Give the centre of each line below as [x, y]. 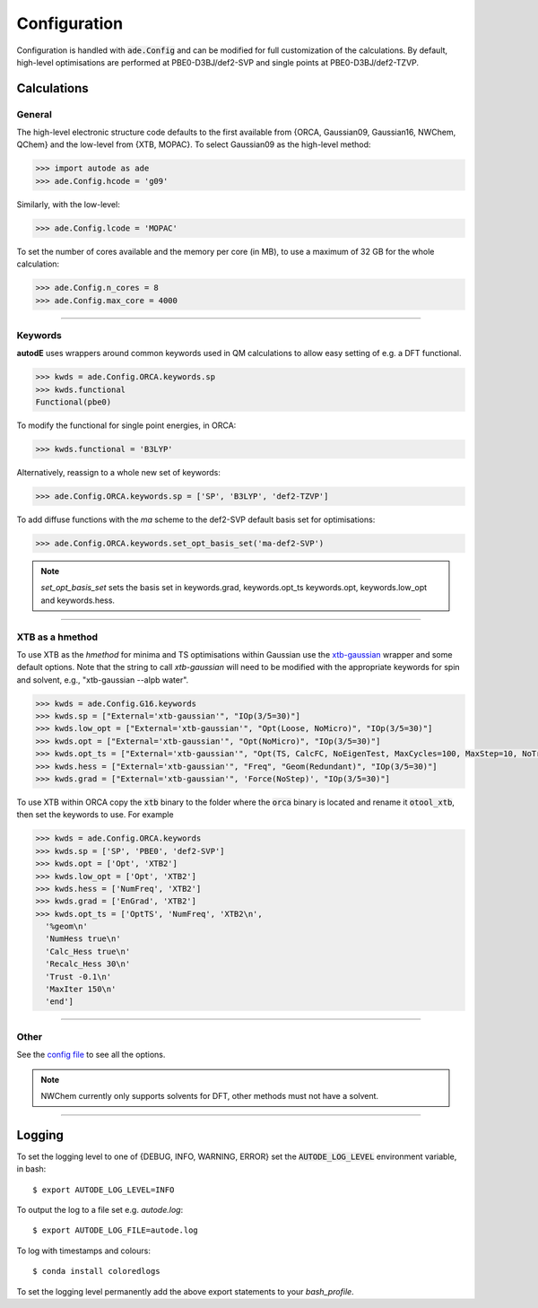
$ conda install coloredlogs [96, 1271]
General [35, 114]
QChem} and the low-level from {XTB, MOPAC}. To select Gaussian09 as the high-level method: [194, 144]
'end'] [60, 1002]
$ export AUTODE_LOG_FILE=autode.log [116, 1230]
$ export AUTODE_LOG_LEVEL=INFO [104, 1190]
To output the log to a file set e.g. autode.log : [100, 1210]
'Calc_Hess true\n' [88, 951]
